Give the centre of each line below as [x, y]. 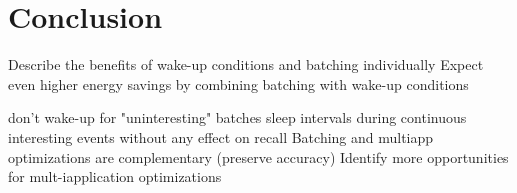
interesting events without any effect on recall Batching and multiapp [221, 136]
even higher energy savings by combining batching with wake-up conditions [238, 83]
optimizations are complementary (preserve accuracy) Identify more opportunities [258, 156]
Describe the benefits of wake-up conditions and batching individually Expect [246, 64]
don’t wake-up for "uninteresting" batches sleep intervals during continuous [237, 117]
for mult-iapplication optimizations [115, 176]
